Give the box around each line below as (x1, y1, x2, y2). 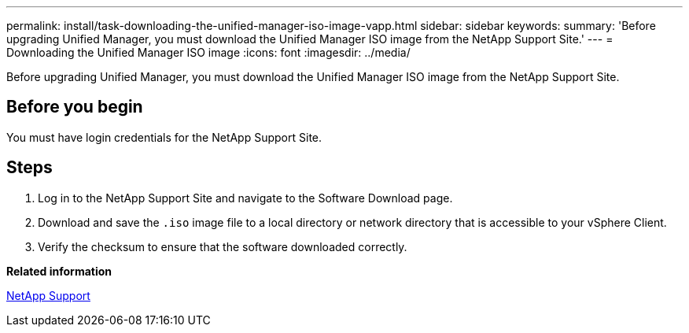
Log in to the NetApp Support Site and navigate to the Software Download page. (38, 191, 453, 205)
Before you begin (6, 97, 143, 117)
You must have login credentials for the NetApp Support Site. (6, 130, 322, 144)
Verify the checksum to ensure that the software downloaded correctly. (38, 239, 407, 253)
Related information (6, 264, 112, 278)
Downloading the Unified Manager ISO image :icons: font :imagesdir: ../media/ (6, 46, 411, 59)
